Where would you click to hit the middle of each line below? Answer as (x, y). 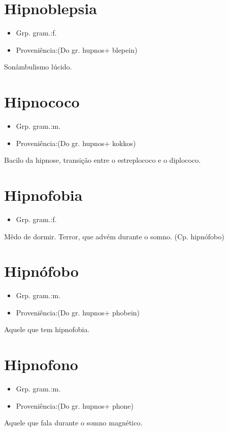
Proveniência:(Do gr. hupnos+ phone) (75, 405)
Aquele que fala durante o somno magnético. (73, 423)
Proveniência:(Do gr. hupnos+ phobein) (78, 312)
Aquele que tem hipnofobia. (47, 329)
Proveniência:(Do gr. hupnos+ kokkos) (76, 143)
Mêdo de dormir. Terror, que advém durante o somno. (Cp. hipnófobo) (114, 236)
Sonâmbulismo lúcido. (38, 67)
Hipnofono (41, 364)
